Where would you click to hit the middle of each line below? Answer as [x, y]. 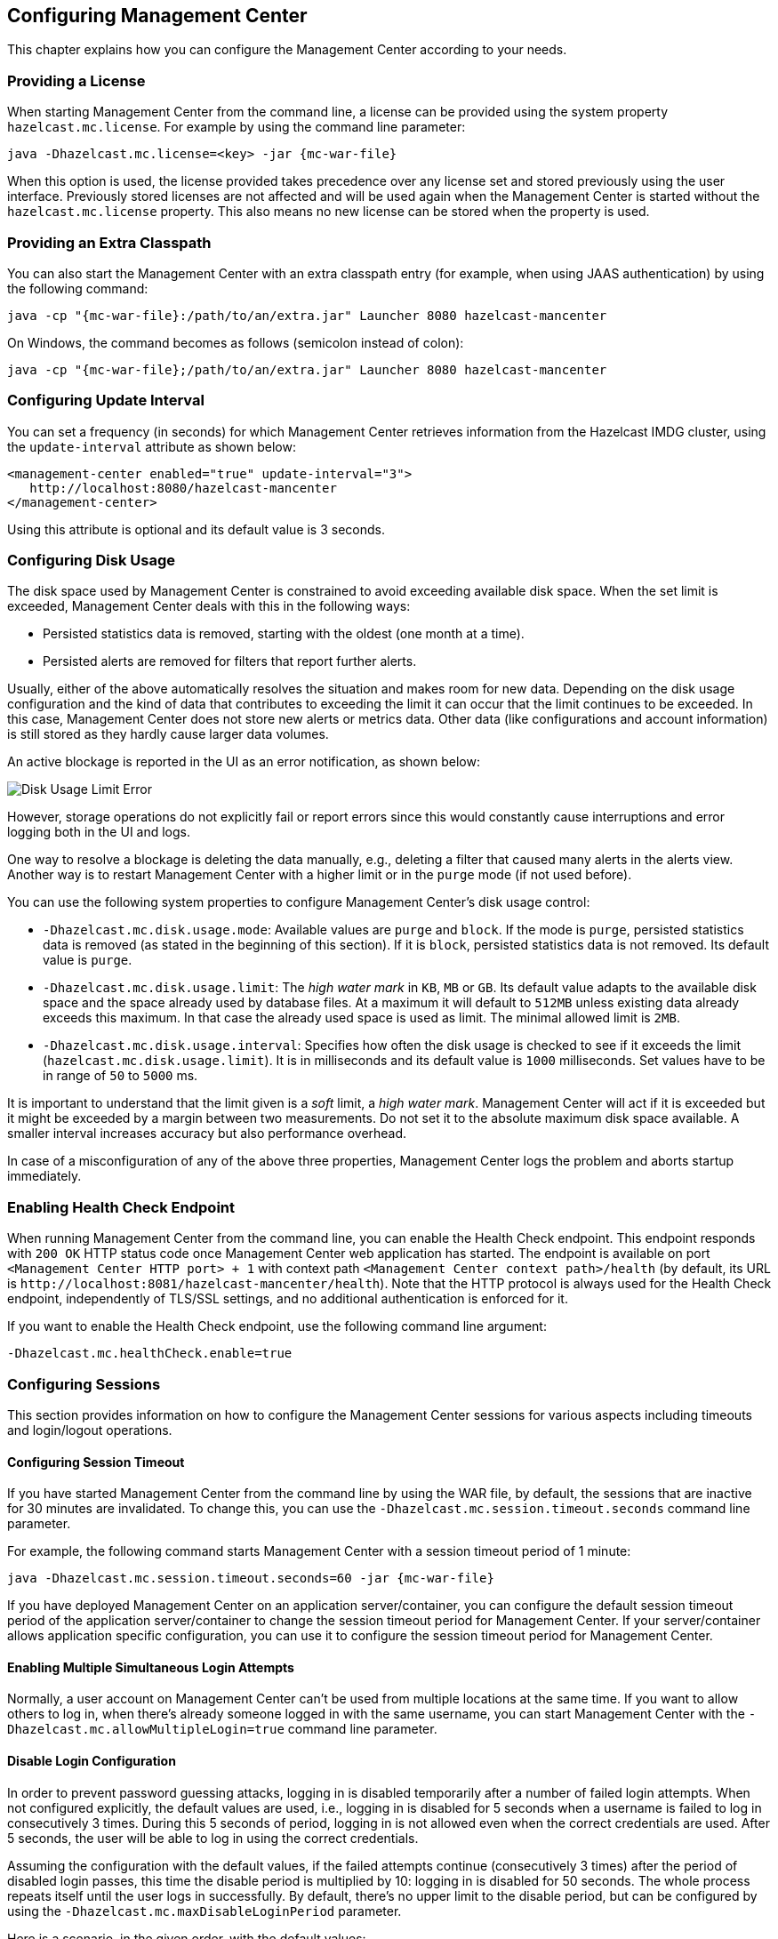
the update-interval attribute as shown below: [152, 446]
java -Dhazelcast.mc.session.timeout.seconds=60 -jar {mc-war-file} [251, 1578]
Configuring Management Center [157, 16]
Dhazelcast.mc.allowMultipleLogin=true [146, 1730]
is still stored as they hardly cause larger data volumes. [168, 734]
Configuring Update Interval [106, 401]
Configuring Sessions [84, 1384]
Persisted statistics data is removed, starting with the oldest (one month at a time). [284, 634]
